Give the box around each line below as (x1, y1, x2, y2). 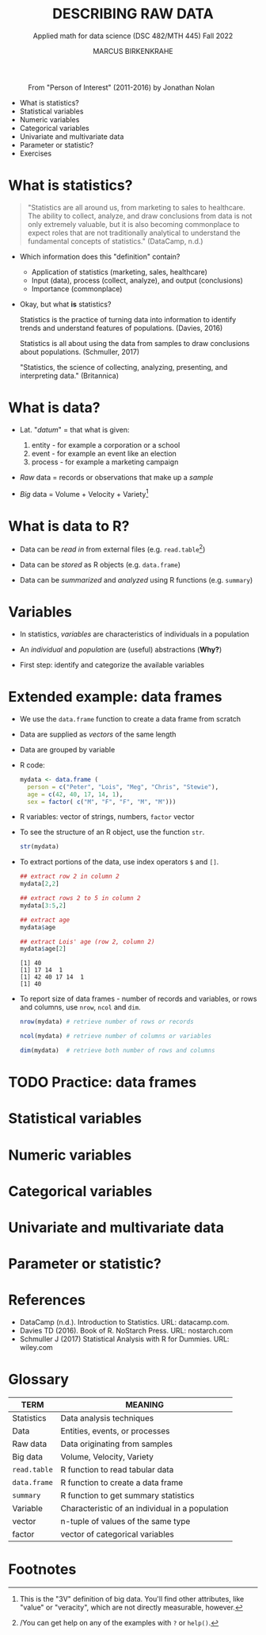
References (8, 1291, 85, 1310)
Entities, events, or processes (60, 1425, 170, 1437)
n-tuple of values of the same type (60, 1515, 191, 1526)
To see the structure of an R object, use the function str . (19, 827, 205, 837)
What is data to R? (8, 517, 130, 535)
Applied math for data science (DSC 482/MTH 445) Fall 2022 (32, 31, 234, 40)
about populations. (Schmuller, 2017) (19, 347, 140, 356)
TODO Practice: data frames (8, 1073, 197, 1091)
